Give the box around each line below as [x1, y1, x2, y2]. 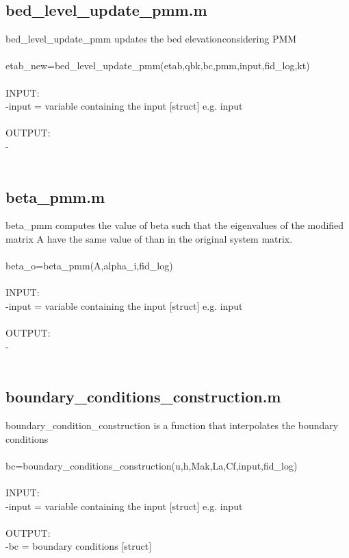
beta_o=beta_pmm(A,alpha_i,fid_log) [5, 258, 173, 273]
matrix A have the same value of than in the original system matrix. [5, 231, 293, 245]
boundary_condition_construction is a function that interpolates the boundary [5, 418, 339, 433]
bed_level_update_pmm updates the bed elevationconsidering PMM [5, 32, 297, 46]
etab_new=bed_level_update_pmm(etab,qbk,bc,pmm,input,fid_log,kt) [5, 58, 310, 73]
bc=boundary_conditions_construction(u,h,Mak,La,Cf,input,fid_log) [5, 458, 298, 472]
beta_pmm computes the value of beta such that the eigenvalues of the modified [5, 218, 344, 232]
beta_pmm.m [5, 186, 105, 207]
